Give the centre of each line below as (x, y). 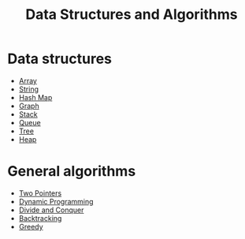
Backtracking (40, 218)
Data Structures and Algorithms (132, 15)
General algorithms (72, 172)
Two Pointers (40, 193)
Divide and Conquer (51, 210)
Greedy (31, 226)
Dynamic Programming (56, 201)
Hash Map (35, 97)
